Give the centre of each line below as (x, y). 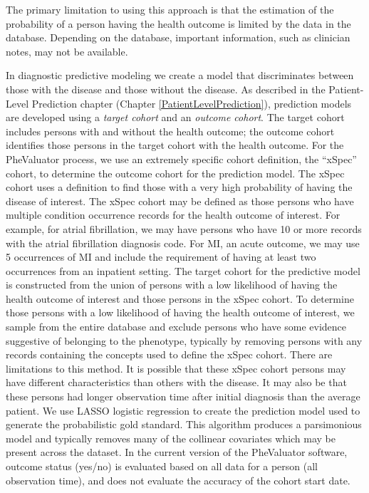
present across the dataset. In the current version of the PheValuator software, (177, 452)
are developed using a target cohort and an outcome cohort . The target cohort (175, 117)
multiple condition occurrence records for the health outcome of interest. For (173, 215)
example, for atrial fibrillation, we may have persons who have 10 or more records (184, 228)
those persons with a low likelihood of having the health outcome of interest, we (180, 312)
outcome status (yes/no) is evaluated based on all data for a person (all (162, 466)
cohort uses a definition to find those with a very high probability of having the (179, 187)
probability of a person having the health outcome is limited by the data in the (178, 23)
